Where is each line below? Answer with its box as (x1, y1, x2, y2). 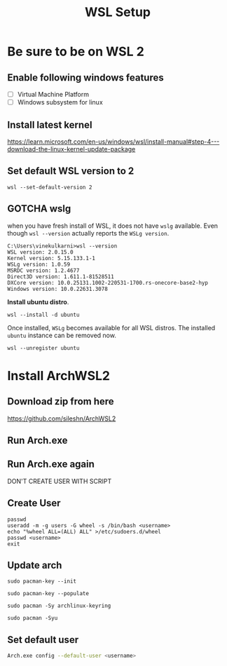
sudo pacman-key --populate (7, 590, 90, 597)
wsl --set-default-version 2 (7, 184, 92, 191)
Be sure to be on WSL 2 (7, 43, 145, 60)
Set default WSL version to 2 (7, 165, 135, 177)
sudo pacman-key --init (7, 578, 77, 585)
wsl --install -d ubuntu (7, 311, 80, 318)
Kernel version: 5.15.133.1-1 (7, 254, 96, 261)
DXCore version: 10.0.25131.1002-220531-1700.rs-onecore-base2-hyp (7, 279, 209, 286)
